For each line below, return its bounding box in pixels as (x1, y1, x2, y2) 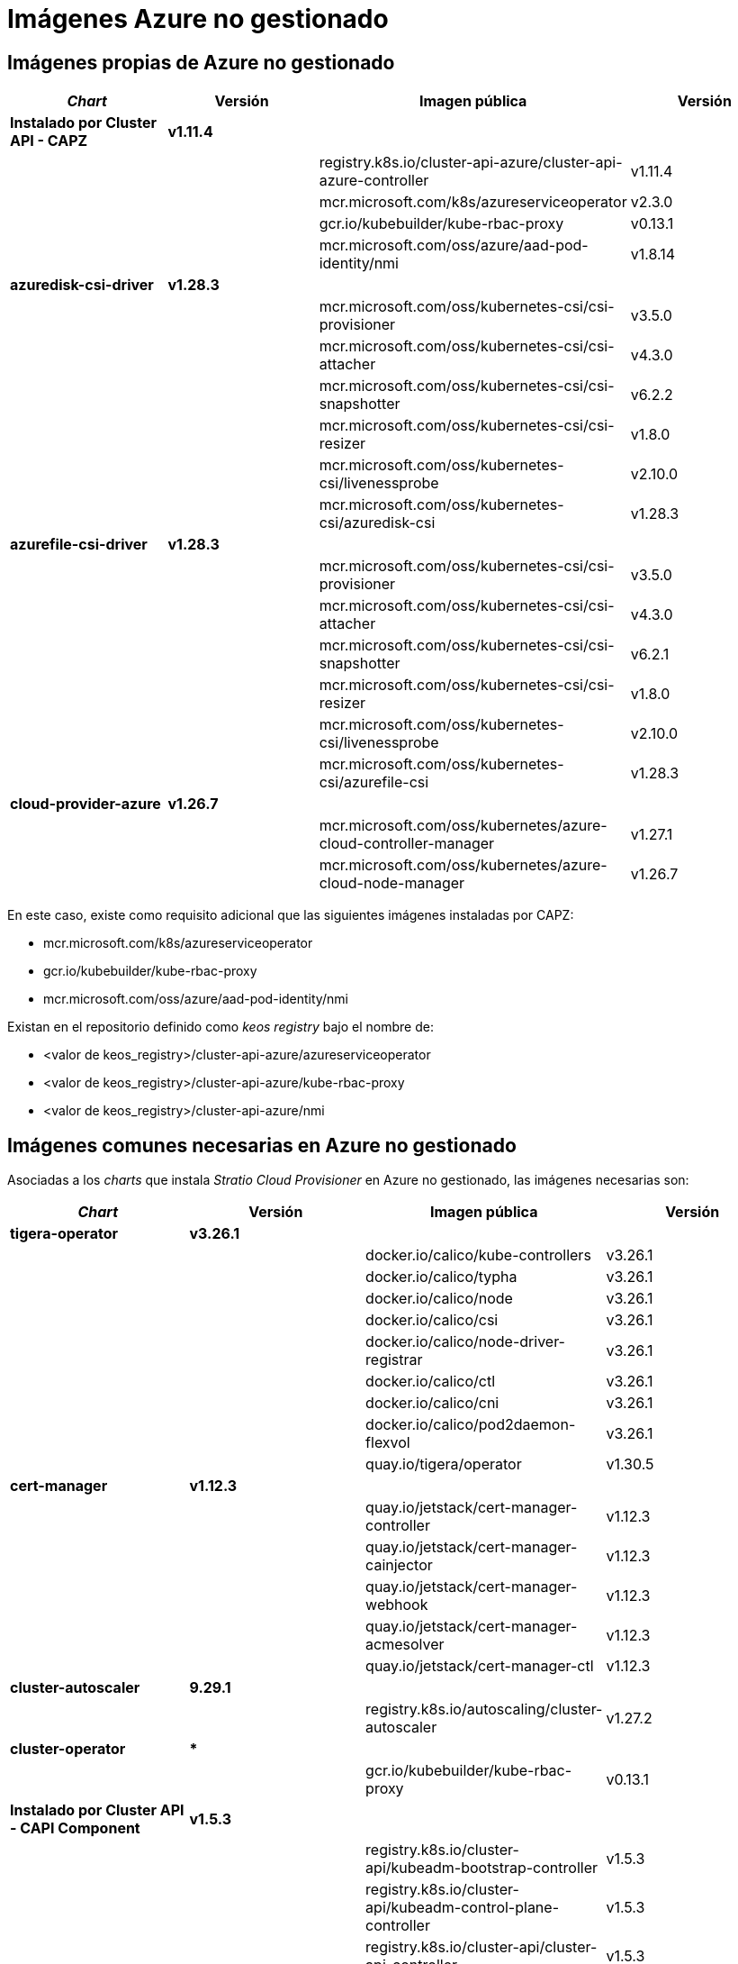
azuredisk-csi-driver (10, 276, 154, 295)
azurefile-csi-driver (10, 535, 148, 554)
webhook (365, 1596, 428, 1614)
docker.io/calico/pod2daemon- (365, 1415, 576, 1434)
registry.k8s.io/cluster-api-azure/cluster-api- (319, 153, 623, 172)
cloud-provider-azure (10, 795, 161, 814)
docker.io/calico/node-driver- (365, 1332, 565, 1351)
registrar (365, 1350, 423, 1369)
